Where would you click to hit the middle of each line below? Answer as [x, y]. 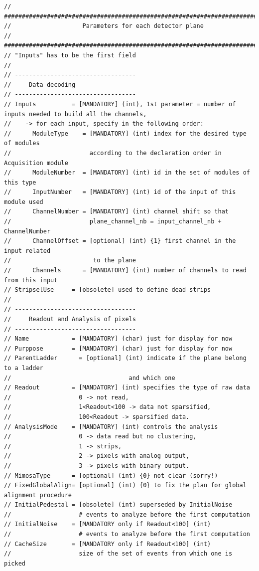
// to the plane [70, 261]
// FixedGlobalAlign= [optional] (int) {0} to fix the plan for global [125, 485]
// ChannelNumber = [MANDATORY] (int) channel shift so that [117, 212]
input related [27, 251]
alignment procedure [38, 495]
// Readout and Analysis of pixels [70, 319]
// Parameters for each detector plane [104, 26]
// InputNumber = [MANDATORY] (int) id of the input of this [120, 192]
